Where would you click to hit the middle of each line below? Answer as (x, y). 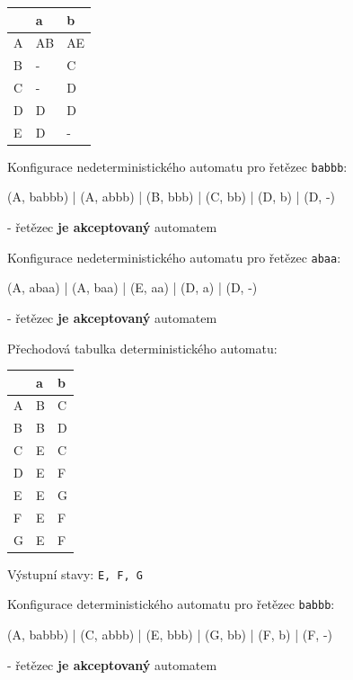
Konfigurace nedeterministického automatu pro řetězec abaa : (174, 257)
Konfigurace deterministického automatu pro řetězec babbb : (171, 604)
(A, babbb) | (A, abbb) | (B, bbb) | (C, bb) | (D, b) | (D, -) (172, 197)
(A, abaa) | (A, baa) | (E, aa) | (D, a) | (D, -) (132, 287)
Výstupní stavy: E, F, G (75, 573)
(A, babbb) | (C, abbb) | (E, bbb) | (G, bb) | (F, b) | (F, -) (170, 634)
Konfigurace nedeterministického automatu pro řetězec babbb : (177, 166)
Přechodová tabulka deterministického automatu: (142, 348)
